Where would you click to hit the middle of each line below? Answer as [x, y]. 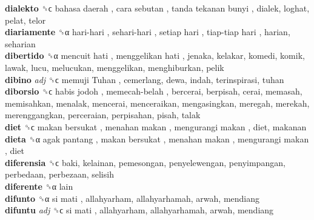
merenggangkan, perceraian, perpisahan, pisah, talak [103, 115]
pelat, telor [25, 20]
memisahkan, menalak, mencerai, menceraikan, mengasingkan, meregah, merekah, [157, 103]
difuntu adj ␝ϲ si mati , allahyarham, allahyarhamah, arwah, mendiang [139, 210]
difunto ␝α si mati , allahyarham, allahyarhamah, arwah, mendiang [132, 198]
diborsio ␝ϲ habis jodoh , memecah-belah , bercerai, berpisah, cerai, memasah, [154, 91]
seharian [20, 43]
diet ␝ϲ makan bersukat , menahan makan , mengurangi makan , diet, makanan [156, 126]
